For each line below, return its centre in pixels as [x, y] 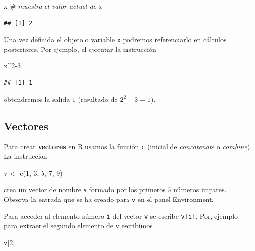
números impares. [200, 189]
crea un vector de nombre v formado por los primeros [85, 189]
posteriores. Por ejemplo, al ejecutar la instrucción [80, 49]
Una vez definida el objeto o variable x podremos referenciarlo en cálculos [115, 39]
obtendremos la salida [37, 99]
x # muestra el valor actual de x [53, 6]
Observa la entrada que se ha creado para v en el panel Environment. [109, 199]
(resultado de [98, 99]
